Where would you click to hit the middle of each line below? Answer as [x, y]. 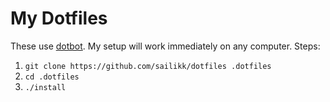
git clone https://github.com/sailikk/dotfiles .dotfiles [148, 66]
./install [45, 87]
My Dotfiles [59, 18]
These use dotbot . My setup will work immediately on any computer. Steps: [165, 46]
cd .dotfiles [52, 77]
